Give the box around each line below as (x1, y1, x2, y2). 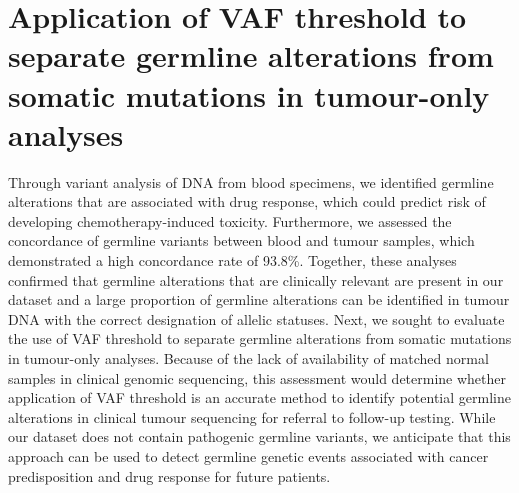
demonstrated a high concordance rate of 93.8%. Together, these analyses (8, 250, 457, 271)
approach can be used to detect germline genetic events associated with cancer (8, 446, 489, 466)
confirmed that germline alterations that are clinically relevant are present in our (8, 269, 504, 290)
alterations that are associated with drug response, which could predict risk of (8, 191, 486, 212)
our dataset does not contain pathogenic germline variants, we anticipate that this (8, 426, 511, 447)
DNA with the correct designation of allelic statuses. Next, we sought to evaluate (8, 308, 505, 329)
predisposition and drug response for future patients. (8, 465, 331, 486)
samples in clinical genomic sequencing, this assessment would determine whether (8, 367, 507, 388)
